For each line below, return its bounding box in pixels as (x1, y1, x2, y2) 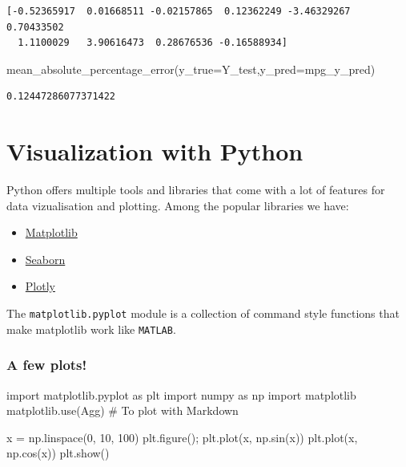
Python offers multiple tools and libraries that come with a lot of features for (6, 181, 385, 198)
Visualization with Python (6, 135, 303, 168)
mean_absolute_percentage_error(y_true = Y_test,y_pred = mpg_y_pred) (6, 60, 376, 77)
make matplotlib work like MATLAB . (6, 320, 176, 337)
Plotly (25, 278, 55, 294)
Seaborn (25, 250, 66, 267)
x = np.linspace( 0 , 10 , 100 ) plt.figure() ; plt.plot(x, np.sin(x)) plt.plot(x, (6, 428, 358, 445)
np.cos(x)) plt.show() (6, 445, 110, 461)
